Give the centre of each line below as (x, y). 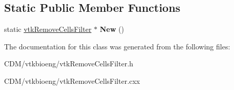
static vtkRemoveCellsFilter (48, 29)
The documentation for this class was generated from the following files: (117, 46)
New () (112, 29)
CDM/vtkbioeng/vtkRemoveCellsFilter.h (69, 64)
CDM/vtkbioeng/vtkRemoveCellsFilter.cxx (72, 80)
